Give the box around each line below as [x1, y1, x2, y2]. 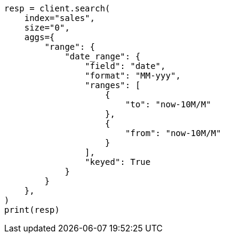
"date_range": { [65, 52, 141, 61]
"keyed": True [84, 157, 151, 167]
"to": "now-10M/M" [125, 100, 211, 109]
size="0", [24, 23, 70, 32]
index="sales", [24, 13, 95, 23]
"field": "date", [84, 61, 166, 71]
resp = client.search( [4, 4, 111, 13]
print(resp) [4, 205, 60, 215]
